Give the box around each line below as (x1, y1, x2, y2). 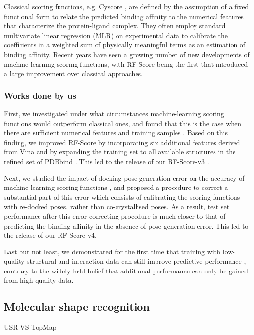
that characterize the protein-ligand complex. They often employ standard (4, 21, 226, 31)
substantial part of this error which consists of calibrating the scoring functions (4, 191, 240, 202)
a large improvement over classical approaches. (4, 68, 143, 79)
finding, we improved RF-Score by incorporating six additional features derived (4, 137, 240, 147)
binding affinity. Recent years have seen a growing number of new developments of (4, 49, 250, 59)
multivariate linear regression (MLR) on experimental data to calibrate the (4, 30, 228, 40)
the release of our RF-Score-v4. (4, 230, 97, 240)
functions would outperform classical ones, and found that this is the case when (4, 118, 242, 128)
